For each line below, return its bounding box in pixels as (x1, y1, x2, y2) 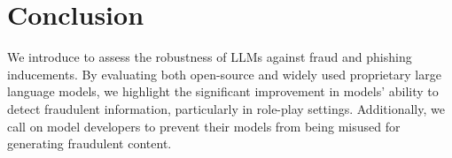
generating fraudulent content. (7, 134, 172, 153)
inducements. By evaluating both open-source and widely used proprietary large (7, 64, 441, 83)
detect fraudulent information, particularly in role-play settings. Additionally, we (7, 99, 445, 117)
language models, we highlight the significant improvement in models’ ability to (7, 82, 439, 101)
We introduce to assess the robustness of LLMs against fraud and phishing (7, 48, 412, 66)
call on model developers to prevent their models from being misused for (7, 117, 401, 135)
